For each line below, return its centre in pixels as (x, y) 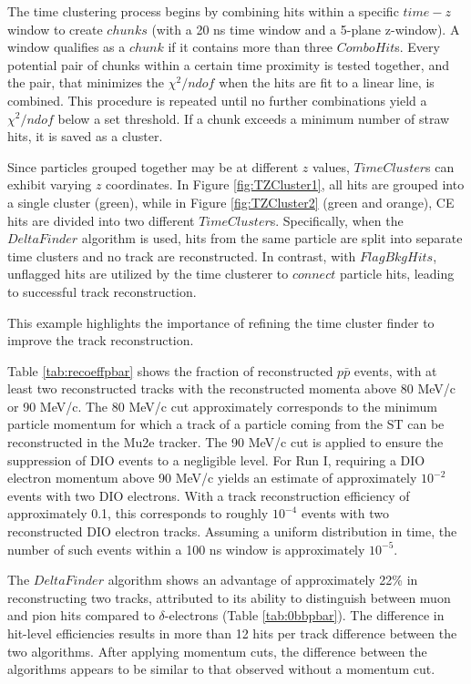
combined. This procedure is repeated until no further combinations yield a (217, 100)
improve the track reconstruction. (101, 340)
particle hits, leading (397, 274)
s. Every (417, 47)
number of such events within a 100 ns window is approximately (186, 549)
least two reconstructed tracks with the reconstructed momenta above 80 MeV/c (231, 388)
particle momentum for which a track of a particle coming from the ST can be (226, 424)
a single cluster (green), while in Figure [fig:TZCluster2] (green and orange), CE (231, 202)
